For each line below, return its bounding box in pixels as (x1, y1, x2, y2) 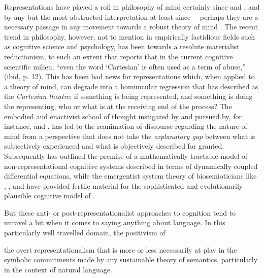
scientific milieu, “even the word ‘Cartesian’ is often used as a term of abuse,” (4, 61, 246, 72)
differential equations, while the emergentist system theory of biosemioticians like (4, 170, 257, 181)
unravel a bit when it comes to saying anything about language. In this (4, 217, 225, 228)
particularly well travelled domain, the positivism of (4, 227, 166, 238)
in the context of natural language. (4, 264, 112, 274)
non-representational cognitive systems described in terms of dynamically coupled (4, 160, 258, 171)
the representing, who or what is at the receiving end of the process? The (4, 100, 232, 111)
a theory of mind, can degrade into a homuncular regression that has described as (4, 81, 258, 91)
